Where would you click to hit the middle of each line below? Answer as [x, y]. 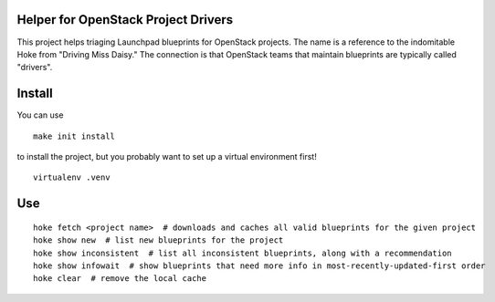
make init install [74, 136]
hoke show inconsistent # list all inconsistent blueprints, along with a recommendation [242, 253]
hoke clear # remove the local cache [120, 279]
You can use [40, 115]
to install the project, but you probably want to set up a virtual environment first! [167, 156]
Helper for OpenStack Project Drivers [125, 20]
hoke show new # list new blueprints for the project [158, 240]
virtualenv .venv [72, 177]
